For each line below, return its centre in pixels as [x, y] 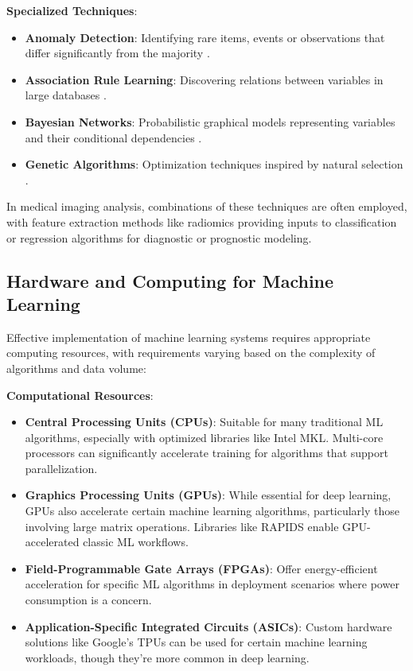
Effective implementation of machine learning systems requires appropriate [189, 337]
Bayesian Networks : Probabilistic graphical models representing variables [210, 121]
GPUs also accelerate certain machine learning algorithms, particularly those [212, 511]
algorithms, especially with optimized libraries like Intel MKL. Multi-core [204, 437]
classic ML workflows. [136, 542]
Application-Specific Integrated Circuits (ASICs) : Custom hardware [208, 626]
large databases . [66, 95]
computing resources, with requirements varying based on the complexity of [191, 353]
